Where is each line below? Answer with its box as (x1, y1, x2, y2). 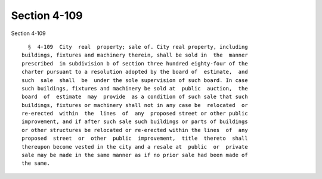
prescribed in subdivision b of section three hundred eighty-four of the (21, 60, 248, 67)
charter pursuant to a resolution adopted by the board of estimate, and (21, 68, 248, 76)
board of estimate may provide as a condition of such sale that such (21, 93, 248, 101)
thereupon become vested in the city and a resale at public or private (21, 143, 248, 150)
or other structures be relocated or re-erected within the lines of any (21, 127, 248, 133)
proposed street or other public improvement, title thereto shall (21, 135, 248, 142)
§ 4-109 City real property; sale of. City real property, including (27, 43, 248, 50)
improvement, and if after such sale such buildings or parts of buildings (21, 118, 248, 125)
